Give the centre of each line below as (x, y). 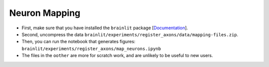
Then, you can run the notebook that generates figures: (78, 42)
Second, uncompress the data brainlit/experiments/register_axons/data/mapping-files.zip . (130, 34)
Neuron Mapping (45, 13)
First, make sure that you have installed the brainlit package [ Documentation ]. (105, 28)
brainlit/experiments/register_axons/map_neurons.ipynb (91, 49)
